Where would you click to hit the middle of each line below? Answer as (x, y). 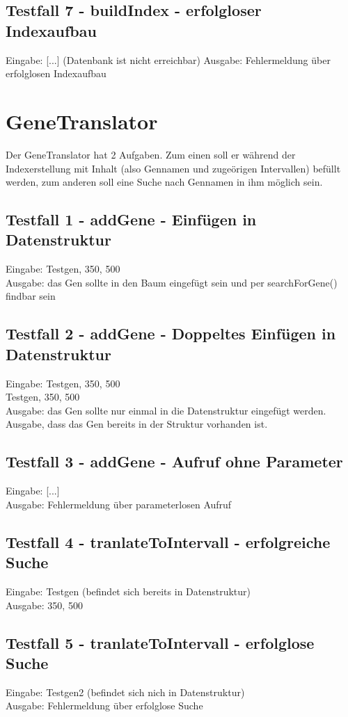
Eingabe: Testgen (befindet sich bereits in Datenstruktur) (128, 591)
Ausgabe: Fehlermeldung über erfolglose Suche (104, 706)
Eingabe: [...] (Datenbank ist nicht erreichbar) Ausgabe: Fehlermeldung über (168, 59)
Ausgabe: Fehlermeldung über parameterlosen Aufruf (119, 504)
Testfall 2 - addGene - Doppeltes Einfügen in (171, 333)
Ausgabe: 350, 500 (44, 605)
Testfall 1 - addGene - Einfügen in (131, 219)
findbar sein (31, 296)
